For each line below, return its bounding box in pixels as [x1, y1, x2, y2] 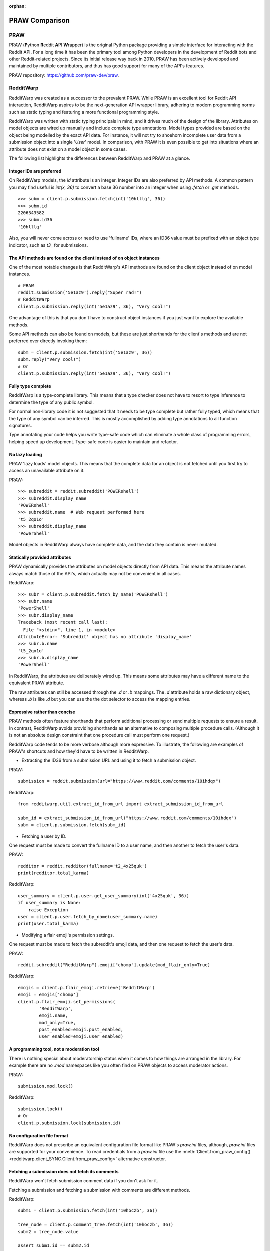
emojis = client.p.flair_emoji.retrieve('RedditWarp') [18, 985, 155, 990]
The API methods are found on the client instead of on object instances [9, 255, 160, 261]
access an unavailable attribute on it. [9, 468, 85, 474]
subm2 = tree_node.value [18, 1229, 79, 1234]
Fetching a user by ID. [21, 833, 67, 839]
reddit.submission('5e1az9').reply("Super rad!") [18, 290, 142, 295]
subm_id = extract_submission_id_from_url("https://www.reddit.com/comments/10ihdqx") [18, 815, 237, 821]
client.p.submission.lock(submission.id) [18, 1120, 121, 1126]
